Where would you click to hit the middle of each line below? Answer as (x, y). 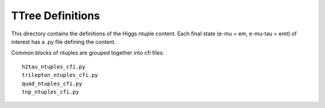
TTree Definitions (56, 16)
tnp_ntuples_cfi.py (51, 92)
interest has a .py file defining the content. (63, 41)
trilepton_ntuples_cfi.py (60, 75)
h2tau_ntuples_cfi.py (54, 67)
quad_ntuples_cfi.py (52, 83)
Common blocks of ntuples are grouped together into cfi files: (88, 53)
